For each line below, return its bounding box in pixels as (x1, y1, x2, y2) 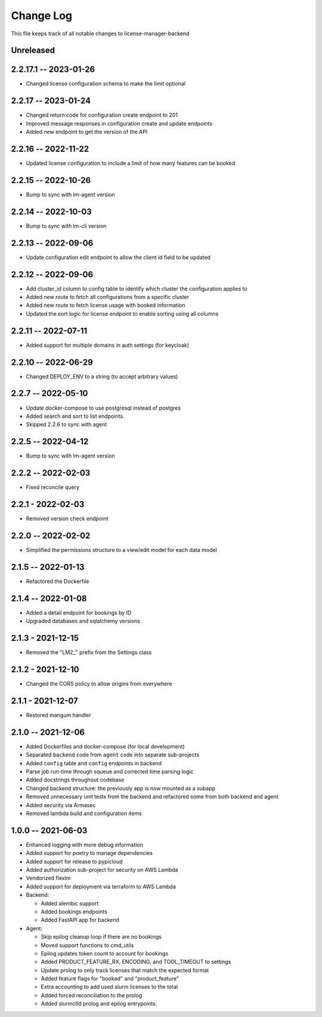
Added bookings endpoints (41, 908, 107, 915)
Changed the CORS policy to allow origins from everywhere (26, 680, 172, 687)
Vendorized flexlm (26, 875, 71, 882)
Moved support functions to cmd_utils (41, 942, 134, 949)
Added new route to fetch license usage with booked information (26, 302, 185, 309)
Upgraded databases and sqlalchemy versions (26, 618, 140, 625)
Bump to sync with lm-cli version (26, 222, 107, 230)
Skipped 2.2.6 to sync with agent (26, 421, 107, 428)
